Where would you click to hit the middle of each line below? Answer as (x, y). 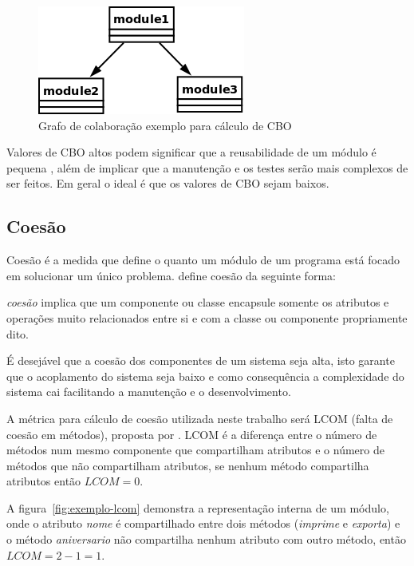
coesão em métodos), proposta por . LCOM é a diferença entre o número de (192, 434)
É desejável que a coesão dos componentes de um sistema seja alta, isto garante (201, 360)
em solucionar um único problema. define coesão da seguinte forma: (171, 275)
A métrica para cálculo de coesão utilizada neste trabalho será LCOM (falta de (200, 418)
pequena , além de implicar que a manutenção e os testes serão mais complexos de (207, 167)
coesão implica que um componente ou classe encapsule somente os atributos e (198, 302)
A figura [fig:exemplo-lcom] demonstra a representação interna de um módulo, (198, 507)
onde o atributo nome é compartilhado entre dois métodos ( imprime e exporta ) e (203, 523)
